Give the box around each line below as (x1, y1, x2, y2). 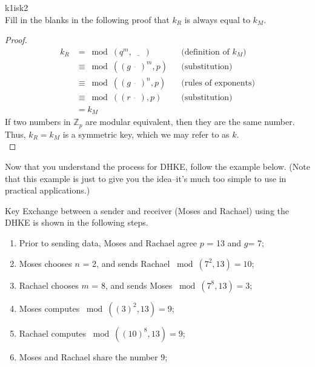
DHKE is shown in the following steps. (5, 216, 148, 229)
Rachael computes (19, 326, 87, 339)
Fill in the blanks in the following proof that (5, 13, 170, 25)
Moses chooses (19, 257, 72, 269)
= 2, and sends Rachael (82, 257, 170, 269)
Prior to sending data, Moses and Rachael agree (19, 237, 197, 249)
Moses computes (19, 301, 80, 314)
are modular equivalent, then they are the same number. (85, 115, 295, 128)
